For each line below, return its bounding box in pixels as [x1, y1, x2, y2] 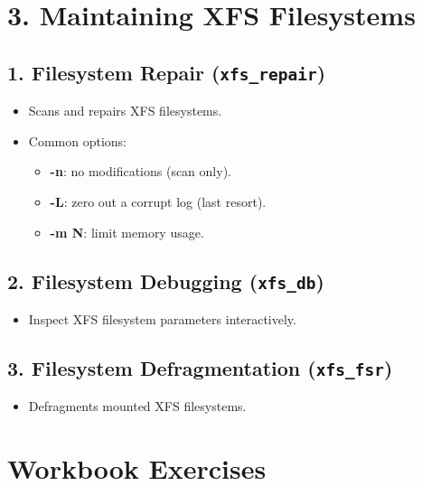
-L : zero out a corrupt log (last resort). [50, 192, 267, 210]
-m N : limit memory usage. [50, 222, 204, 241]
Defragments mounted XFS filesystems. [28, 397, 247, 416]
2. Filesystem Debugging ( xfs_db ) [7, 266, 324, 294]
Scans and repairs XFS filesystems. [28, 101, 222, 120]
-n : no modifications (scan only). [50, 162, 231, 181]
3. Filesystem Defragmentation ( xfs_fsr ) [7, 353, 393, 381]
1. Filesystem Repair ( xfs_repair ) [7, 58, 326, 86]
